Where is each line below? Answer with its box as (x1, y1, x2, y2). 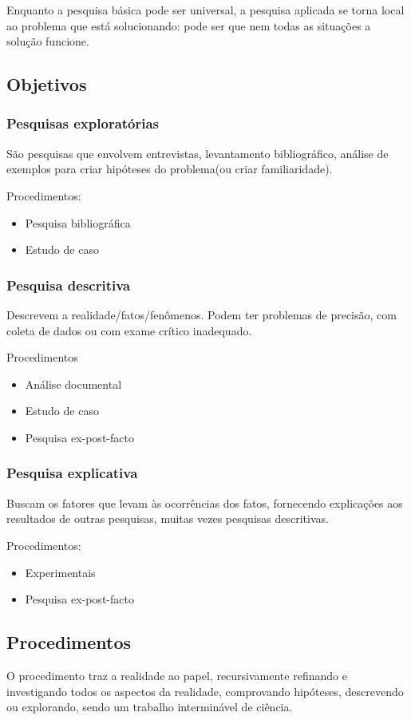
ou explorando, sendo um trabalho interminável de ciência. (6, 698, 293, 715)
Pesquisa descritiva (6, 275, 131, 295)
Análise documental (25, 375, 122, 392)
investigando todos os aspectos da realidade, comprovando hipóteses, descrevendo (6, 682, 404, 699)
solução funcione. (6, 33, 89, 49)
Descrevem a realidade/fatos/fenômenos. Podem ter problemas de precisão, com (6, 306, 397, 322)
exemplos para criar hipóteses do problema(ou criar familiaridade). (6, 160, 333, 177)
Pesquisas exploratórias (6, 113, 160, 133)
